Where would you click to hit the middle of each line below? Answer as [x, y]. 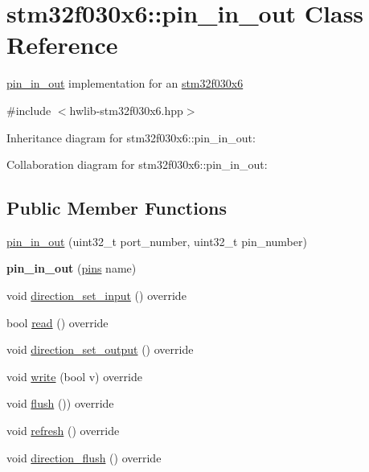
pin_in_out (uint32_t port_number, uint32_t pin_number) [157, 241]
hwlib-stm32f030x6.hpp [126, 110]
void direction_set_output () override [100, 349]
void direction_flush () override [84, 457]
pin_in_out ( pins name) [72, 268]
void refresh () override [63, 431]
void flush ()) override [60, 403]
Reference [62, 45]
